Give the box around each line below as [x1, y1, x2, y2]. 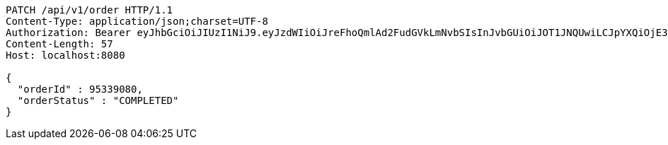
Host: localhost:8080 [6, 50, 125, 61]
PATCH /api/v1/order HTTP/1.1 [6, 4, 173, 16]
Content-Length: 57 [6, 38, 113, 50]
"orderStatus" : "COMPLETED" [17, 95, 179, 106]
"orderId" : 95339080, [17, 83, 143, 95]
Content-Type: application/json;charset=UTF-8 [6, 16, 268, 27]
